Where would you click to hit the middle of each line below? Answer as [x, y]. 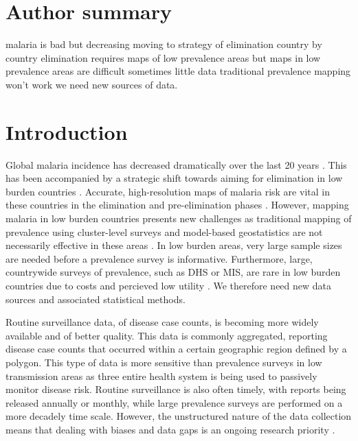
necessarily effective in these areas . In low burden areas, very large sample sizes [174, 245]
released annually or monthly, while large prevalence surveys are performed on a [174, 402]
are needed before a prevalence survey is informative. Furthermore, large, [159, 258]
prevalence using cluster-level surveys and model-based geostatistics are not [164, 231]
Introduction [67, 131]
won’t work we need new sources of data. [92, 84]
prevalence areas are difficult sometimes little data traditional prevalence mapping [178, 71]
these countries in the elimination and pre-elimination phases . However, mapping [177, 205]
